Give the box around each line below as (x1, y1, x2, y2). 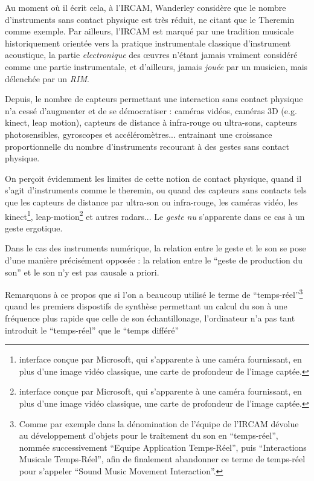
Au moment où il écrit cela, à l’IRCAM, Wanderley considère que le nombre (5, 1, 286, 13)
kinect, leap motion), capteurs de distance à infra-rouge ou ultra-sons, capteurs (5, 116, 297, 129)
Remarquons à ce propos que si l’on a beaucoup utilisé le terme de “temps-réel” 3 (5, 286, 303, 300)
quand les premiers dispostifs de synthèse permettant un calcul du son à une (5, 300, 287, 312)
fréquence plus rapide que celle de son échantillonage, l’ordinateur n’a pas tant (5, 311, 295, 324)
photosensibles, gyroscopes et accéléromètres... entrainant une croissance (5, 128, 272, 140)
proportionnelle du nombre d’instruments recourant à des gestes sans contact (5, 140, 289, 152)
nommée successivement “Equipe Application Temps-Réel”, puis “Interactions (19, 441, 307, 453)
